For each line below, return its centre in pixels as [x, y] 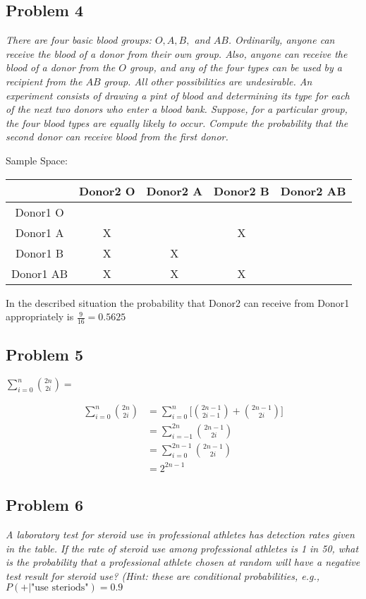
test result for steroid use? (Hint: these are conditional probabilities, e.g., [163, 575]
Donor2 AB [313, 190]
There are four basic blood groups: [79, 40]
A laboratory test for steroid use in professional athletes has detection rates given [180, 534]
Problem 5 [44, 355]
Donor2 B [242, 190]
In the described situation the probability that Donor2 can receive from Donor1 [178, 302]
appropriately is [40, 316]
